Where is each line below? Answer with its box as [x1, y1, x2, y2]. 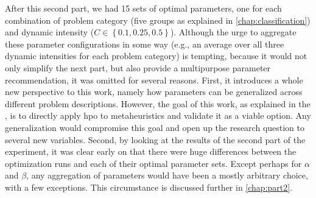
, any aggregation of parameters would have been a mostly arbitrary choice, [26, 169, 308, 182]
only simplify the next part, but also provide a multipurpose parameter [5, 61, 271, 74]
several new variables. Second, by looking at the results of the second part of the [5, 133, 306, 146]
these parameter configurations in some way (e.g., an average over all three [5, 37, 284, 50]
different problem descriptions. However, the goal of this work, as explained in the [5, 97, 311, 110]
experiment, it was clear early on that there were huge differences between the [5, 145, 297, 158]
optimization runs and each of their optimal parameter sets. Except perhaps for [5, 157, 302, 169]
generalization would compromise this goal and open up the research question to [5, 121, 305, 133]
